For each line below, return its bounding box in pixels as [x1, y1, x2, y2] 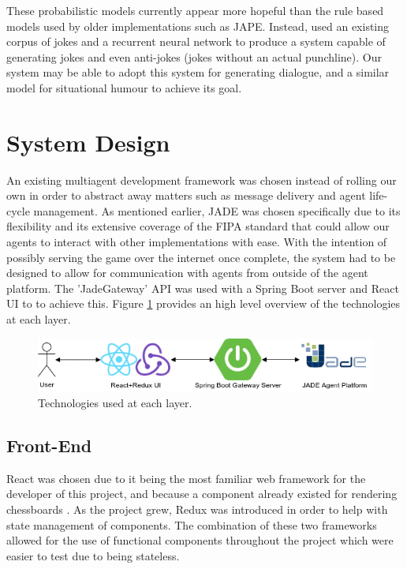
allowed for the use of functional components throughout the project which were [6, 532, 394, 548]
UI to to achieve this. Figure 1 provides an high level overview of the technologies [6, 295, 401, 312]
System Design [6, 125, 170, 158]
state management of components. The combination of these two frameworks [6, 516, 377, 533]
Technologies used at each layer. [38, 395, 192, 410]
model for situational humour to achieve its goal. [6, 79, 242, 95]
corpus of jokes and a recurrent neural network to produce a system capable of [6, 33, 386, 50]
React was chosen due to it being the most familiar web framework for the [6, 470, 366, 486]
